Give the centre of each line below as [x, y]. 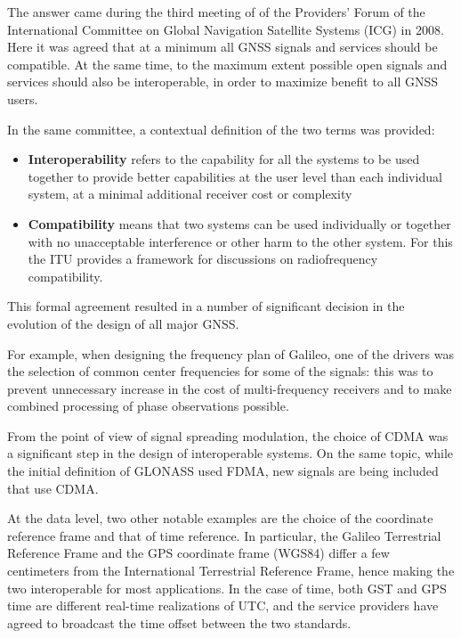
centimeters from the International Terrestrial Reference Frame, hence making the [231, 571]
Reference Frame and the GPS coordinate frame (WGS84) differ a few [198, 553]
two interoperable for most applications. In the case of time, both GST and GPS [227, 588]
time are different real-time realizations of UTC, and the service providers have [223, 605]
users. [23, 98]
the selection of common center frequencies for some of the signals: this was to [220, 371]
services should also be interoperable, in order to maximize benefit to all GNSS [222, 82]
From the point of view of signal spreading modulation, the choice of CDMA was [228, 435]
